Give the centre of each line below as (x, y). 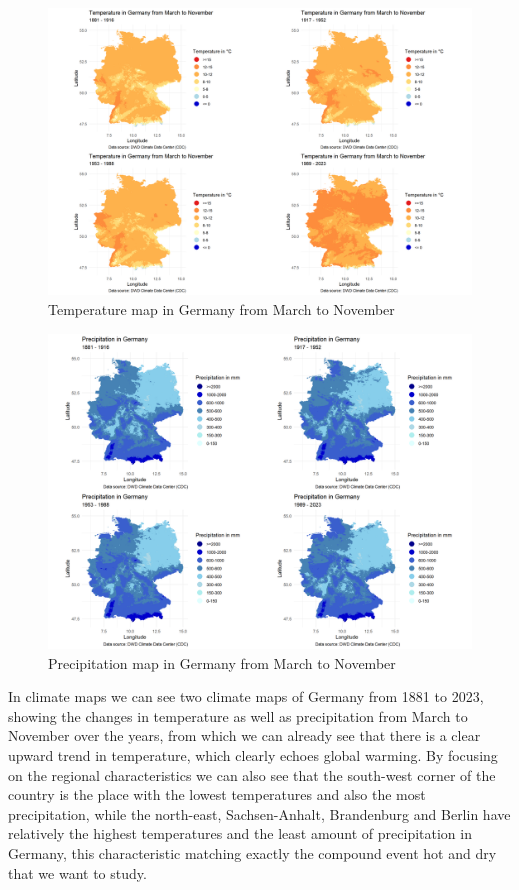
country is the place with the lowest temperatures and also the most (217, 794)
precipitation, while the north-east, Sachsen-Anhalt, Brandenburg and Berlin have (259, 813)
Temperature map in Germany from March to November (221, 308)
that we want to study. (77, 872)
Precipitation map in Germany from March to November (222, 662)
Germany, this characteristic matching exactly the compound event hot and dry (252, 853)
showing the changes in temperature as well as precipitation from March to (238, 715)
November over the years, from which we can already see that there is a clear (244, 735)
